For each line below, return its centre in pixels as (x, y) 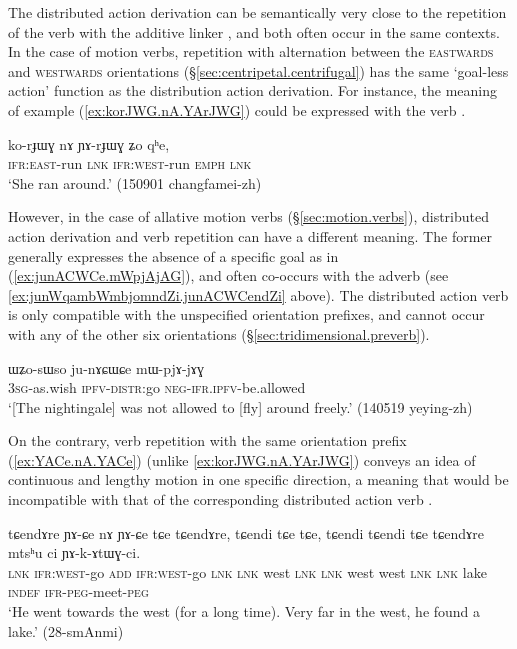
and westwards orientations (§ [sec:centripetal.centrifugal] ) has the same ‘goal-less (258, 70)
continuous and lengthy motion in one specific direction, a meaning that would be (258, 479)
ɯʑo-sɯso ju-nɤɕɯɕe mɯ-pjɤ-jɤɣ (106, 367)
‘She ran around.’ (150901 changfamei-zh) (135, 182)
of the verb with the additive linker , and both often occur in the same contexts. (254, 31)
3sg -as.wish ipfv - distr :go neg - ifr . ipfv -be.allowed (157, 387)
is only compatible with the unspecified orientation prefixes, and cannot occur (246, 314)
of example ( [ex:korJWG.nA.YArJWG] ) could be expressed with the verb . (237, 109)
